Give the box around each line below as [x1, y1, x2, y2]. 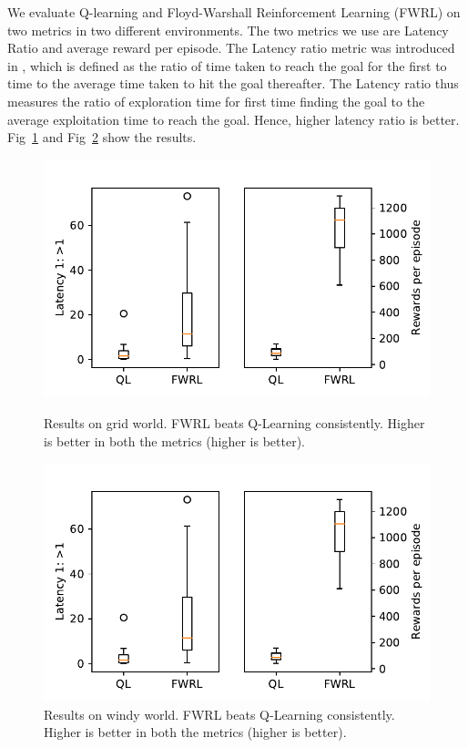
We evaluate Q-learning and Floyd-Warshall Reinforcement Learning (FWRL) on [7, 3, 461, 21]
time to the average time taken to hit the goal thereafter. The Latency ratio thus [7, 74, 459, 93]
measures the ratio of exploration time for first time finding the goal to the [7, 91, 425, 110]
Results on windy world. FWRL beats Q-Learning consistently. [44, 704, 395, 723]
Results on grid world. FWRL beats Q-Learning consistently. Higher [44, 414, 425, 433]
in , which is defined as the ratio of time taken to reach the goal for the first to [7, 56, 447, 75]
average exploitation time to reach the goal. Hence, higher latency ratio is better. [7, 109, 460, 128]
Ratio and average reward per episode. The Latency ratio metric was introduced [7, 38, 455, 57]
